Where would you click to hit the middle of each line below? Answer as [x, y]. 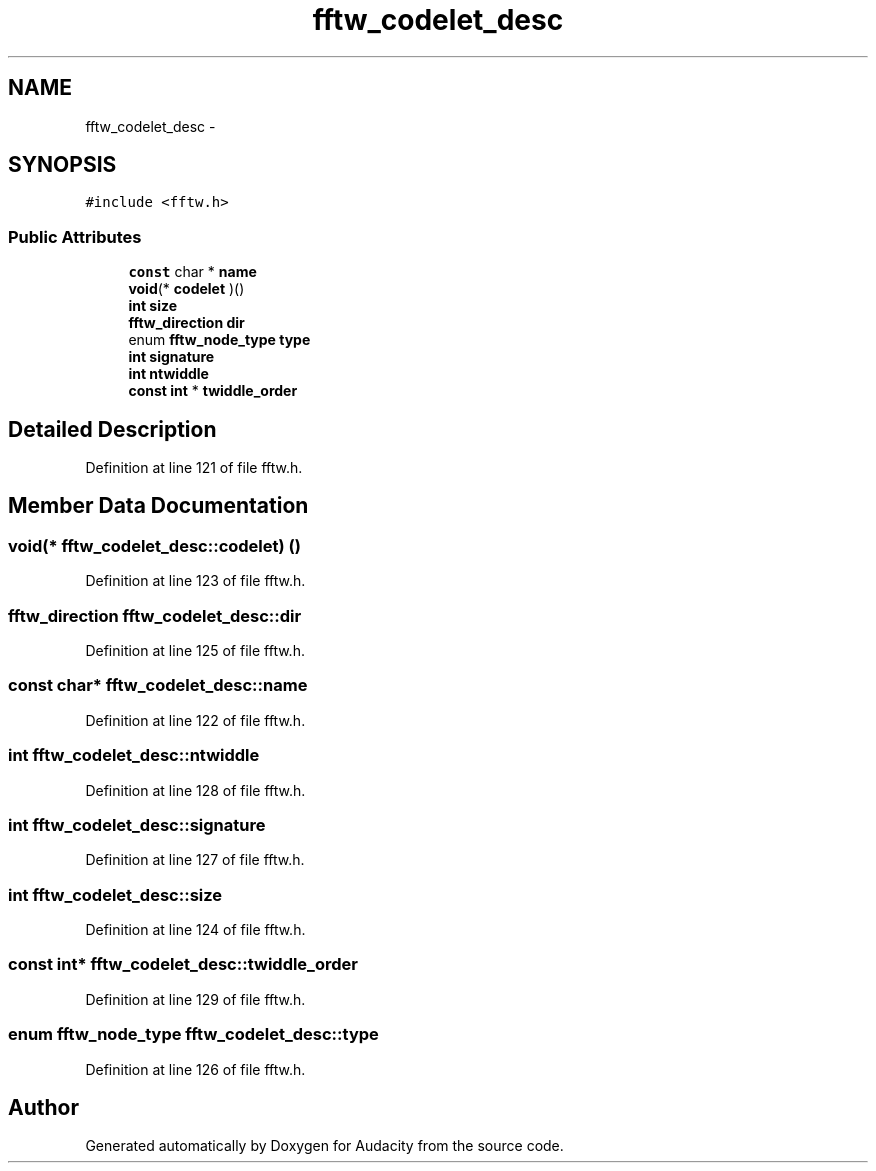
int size [153, 306]
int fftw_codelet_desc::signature [137, 824]
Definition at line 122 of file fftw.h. [195, 720]
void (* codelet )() [186, 289]
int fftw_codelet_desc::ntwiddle [134, 755]
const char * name [192, 272]
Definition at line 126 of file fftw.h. [195, 1069]
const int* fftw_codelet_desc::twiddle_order [183, 964]
